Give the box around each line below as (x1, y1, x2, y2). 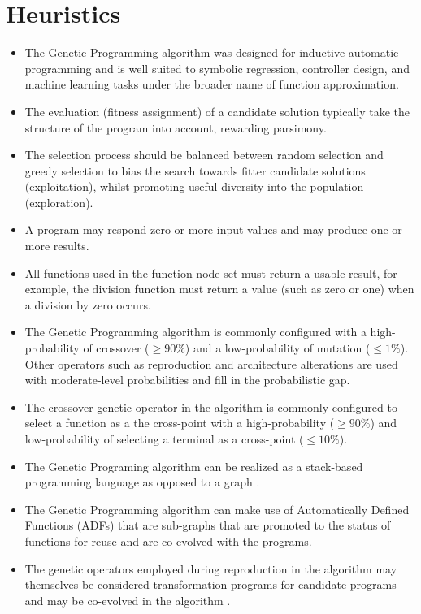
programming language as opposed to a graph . (24, 473, 260, 491)
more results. (24, 237, 89, 254)
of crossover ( (83, 339, 150, 357)
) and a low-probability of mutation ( (184, 339, 371, 357)
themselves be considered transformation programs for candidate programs (24, 576, 397, 593)
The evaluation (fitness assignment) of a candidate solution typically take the (24, 102, 410, 119)
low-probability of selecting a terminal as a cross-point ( (24, 430, 304, 447)
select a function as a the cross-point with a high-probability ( (24, 414, 335, 431)
